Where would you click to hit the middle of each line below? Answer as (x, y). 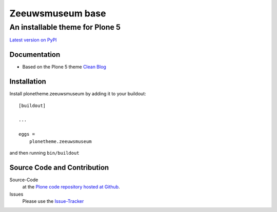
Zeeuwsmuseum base (58, 13)
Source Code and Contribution (59, 167)
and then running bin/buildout (44, 153)
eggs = (27, 134)
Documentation (35, 55)
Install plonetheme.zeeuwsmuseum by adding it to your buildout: (78, 94)
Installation (28, 82)
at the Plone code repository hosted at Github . (71, 187)
